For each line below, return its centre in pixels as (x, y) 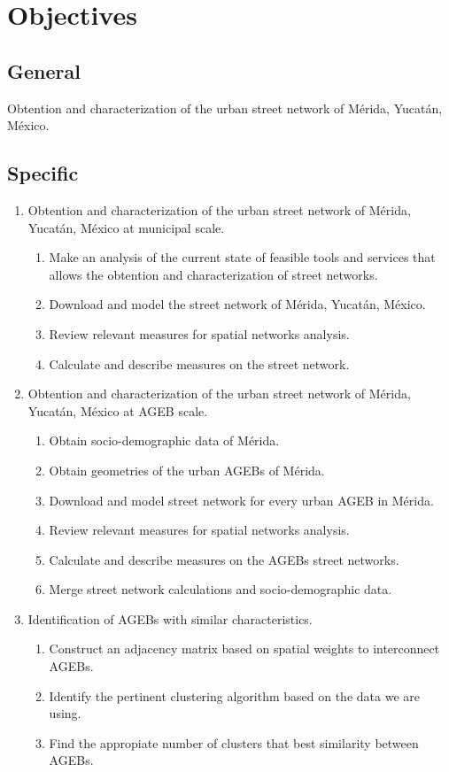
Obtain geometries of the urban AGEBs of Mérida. (187, 470)
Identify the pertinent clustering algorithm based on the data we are (234, 695)
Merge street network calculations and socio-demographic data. (221, 589)
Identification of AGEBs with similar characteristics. (170, 618)
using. (65, 713)
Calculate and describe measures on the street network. (199, 363)
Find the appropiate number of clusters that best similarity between (234, 742)
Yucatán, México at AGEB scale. (118, 410)
